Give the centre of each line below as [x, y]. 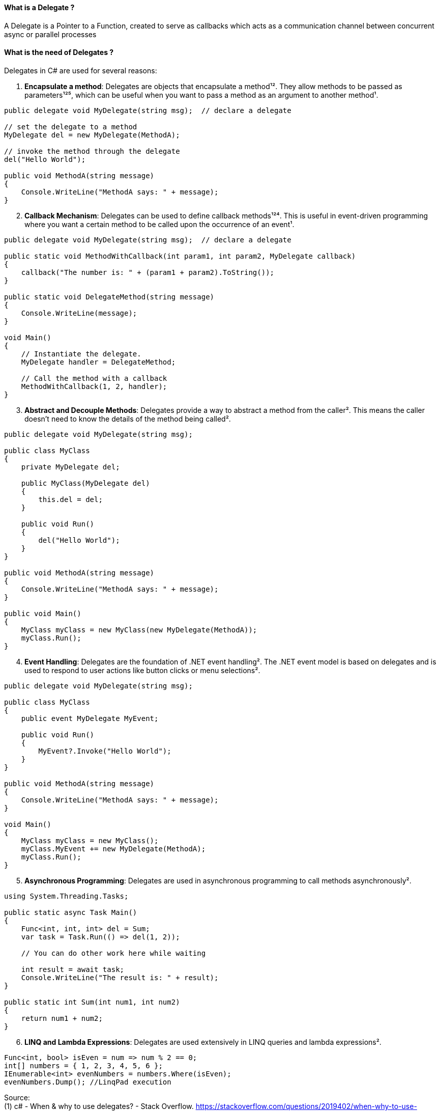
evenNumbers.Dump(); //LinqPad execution [88, 1082]
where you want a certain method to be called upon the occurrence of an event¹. [159, 224]
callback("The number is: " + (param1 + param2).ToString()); [148, 272]
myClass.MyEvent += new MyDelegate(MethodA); [113, 849]
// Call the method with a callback [94, 378]
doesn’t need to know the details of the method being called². [128, 419]
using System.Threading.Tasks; [66, 896]
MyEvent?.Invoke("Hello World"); [105, 751]
